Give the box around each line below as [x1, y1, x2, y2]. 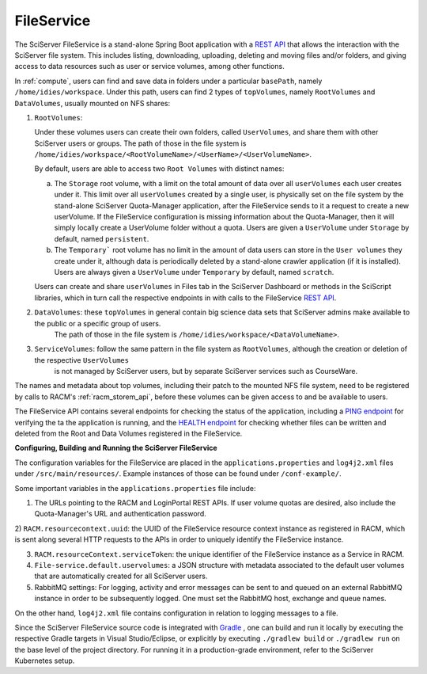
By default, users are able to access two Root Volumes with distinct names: [34, 164, 285, 173]
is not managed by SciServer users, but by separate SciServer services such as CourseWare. [54, 367, 358, 376]
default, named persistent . [54, 234, 149, 243]
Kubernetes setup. [14, 656, 75, 665]
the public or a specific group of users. [34, 318, 161, 328]
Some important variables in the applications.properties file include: [14, 483, 256, 493]
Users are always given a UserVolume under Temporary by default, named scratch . [54, 267, 334, 276]
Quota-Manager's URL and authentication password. [34, 509, 206, 519]
